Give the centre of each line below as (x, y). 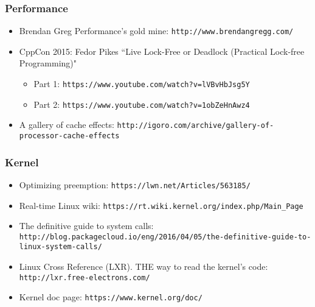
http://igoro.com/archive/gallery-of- (196, 126)
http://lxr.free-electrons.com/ (85, 277)
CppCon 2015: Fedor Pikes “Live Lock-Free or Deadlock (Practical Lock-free (162, 51)
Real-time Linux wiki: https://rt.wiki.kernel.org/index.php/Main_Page (161, 205)
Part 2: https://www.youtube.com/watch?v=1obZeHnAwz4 (142, 104)
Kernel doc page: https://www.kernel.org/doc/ (111, 297)
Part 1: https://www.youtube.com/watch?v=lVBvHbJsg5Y (142, 84)
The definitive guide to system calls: (86, 226)
